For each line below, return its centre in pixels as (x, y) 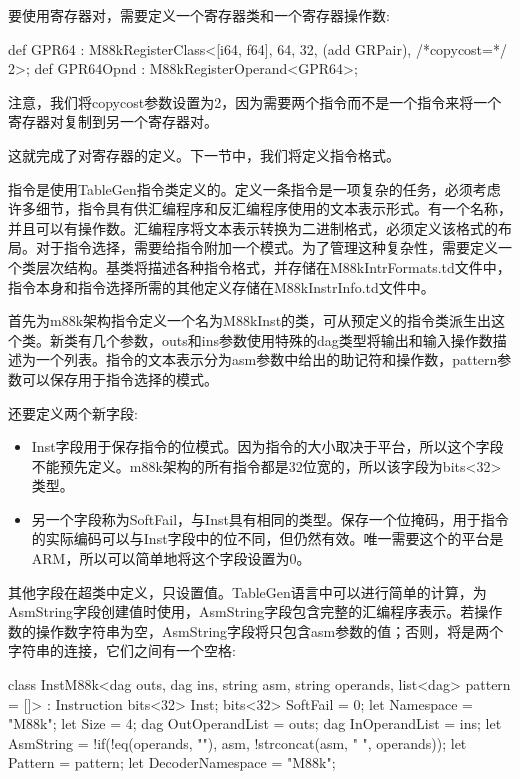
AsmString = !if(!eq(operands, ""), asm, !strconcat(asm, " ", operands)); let (237, 742)
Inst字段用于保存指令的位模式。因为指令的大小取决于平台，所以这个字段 (267, 446)
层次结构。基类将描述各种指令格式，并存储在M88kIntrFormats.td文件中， (273, 266)
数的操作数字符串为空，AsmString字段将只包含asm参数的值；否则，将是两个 (256, 630)
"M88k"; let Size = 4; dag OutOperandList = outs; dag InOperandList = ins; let (255, 723)
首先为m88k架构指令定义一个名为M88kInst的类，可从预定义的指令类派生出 (250, 320)
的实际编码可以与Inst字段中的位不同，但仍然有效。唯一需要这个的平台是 (267, 538)
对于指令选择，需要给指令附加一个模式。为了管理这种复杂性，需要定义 (266, 247)
